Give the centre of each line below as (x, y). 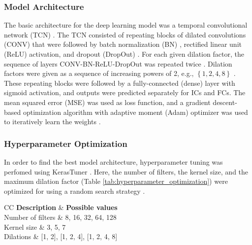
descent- (225, 102)
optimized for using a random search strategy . (75, 191)
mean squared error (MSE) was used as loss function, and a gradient (107, 102)
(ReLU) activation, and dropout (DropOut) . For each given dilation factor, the (124, 54)
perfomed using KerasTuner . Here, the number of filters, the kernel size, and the (126, 171)
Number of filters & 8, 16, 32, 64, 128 (60, 217)
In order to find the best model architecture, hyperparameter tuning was (113, 161)
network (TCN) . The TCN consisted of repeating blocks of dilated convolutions (125, 34)
